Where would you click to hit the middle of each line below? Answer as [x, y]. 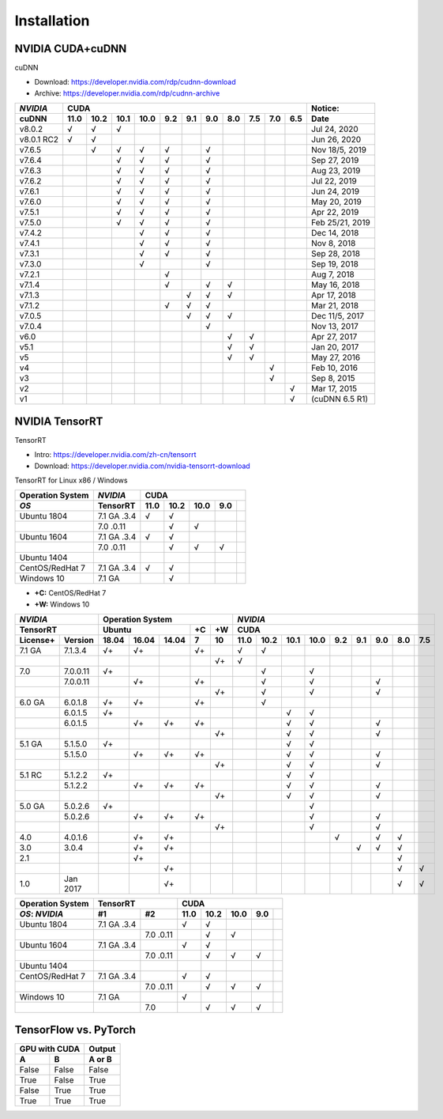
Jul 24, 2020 [334, 129]
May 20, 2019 [336, 202]
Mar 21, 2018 [335, 306]
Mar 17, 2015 [334, 389]
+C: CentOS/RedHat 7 [70, 593]
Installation [52, 21]
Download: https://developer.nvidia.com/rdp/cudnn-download [135, 82]
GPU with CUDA [50, 1049]
